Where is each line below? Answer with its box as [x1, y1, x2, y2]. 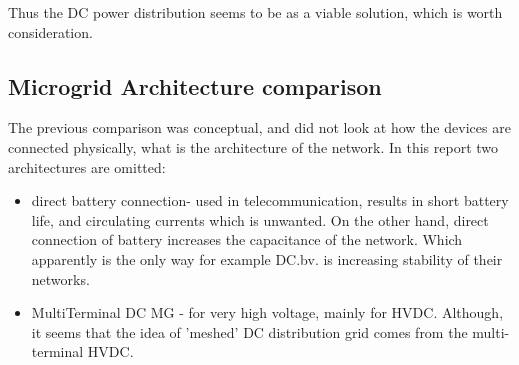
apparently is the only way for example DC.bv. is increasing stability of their [31, 248, 503, 269]
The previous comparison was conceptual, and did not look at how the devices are [8, 117, 511, 138]
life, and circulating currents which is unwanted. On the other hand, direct [31, 209, 489, 230]
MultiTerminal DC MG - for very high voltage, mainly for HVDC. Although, [31, 302, 504, 323]
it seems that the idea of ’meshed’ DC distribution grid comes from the [31, 321, 468, 342]
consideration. [8, 21, 93, 42]
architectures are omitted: [8, 156, 166, 177]
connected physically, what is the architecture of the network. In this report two [8, 136, 499, 157]
